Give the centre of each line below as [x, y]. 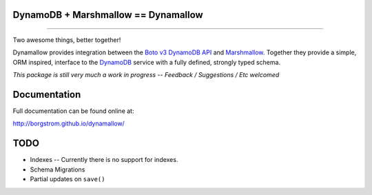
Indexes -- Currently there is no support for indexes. [104, 160]
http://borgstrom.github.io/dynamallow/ [69, 123]
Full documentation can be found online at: [73, 111]
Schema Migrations [58, 170]
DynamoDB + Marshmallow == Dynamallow [108, 15]
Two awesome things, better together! [67, 40]
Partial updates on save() [68, 179]
